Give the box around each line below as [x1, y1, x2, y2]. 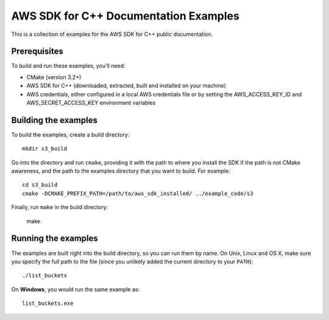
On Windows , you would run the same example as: [11, 285, 140, 293]
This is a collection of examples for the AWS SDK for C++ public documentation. [11, 30, 213, 38]
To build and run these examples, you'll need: [11, 62, 126, 69]
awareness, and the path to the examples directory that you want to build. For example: [11, 168, 231, 175]
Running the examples [11, 233, 99, 244]
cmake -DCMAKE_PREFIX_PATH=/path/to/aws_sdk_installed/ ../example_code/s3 [22, 190, 253, 197]
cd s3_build [22, 182, 58, 188]
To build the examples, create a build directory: [11, 131, 130, 138]
